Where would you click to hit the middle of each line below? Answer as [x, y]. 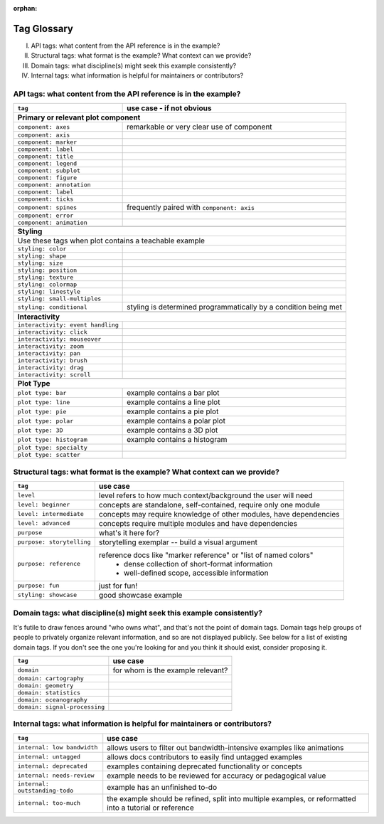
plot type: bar [42, 392]
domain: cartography [51, 678]
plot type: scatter [49, 455]
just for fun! [118, 586]
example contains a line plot [174, 402]
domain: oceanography [53, 700]
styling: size [40, 263]
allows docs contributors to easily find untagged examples [204, 756]
